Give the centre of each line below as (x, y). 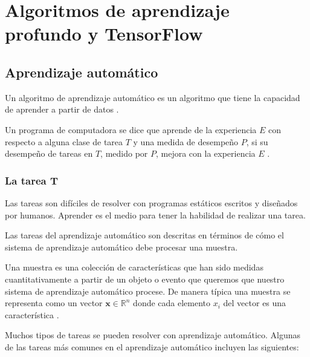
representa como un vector (54, 303)
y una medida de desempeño (186, 141)
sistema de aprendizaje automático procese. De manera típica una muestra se (148, 291)
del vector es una (255, 303)
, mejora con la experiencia (205, 153)
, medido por (124, 153)
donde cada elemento (172, 303)
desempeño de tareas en (49, 153)
